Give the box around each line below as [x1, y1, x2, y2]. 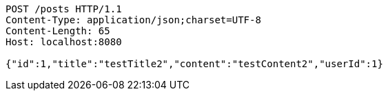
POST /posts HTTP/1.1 [6, 3, 122, 14]
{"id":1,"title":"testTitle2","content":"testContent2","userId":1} [6, 58, 383, 69]
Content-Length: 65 [6, 25, 110, 36]
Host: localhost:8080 [6, 36, 122, 47]
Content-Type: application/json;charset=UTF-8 [6, 14, 261, 25]
